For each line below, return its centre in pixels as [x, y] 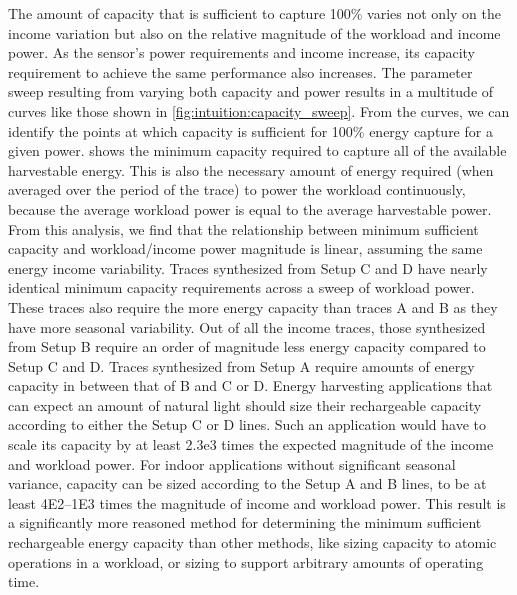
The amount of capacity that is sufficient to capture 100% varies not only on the [254, 13]
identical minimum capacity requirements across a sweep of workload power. [241, 287]
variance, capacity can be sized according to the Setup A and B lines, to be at [247, 483]
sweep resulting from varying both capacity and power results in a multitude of [251, 91]
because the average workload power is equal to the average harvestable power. [250, 208]
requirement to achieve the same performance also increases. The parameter [240, 71]
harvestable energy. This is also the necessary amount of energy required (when [251, 169]
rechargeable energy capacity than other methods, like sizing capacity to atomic [252, 542]
